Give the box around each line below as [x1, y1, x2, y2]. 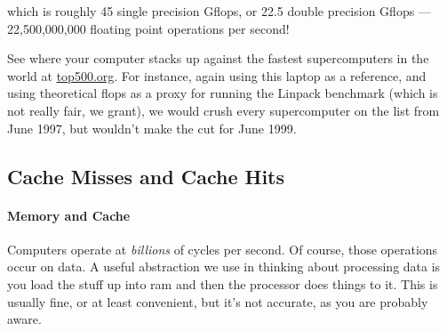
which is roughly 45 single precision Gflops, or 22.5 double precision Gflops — [7, 2, 431, 20]
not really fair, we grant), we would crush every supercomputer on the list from [7, 101, 440, 119]
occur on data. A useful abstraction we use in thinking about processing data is [7, 257, 441, 276]
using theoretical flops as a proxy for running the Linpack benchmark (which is [7, 84, 438, 102]
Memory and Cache [7, 206, 131, 224]
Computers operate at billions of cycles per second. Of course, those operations [7, 239, 438, 258]
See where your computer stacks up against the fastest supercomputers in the [7, 49, 429, 68]
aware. [7, 310, 42, 328]
